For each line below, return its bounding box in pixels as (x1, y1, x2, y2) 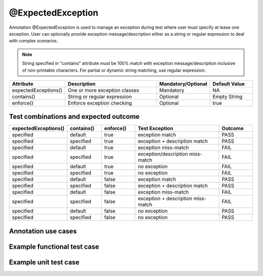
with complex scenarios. (9, 38, 58, 44)
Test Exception (138, 125, 173, 132)
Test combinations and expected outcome (9, 113, 140, 121)
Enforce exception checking (67, 99, 132, 106)
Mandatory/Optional (159, 80, 207, 87)
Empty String (212, 93, 243, 100)
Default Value (212, 80, 245, 87)
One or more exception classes (67, 87, 139, 94)
